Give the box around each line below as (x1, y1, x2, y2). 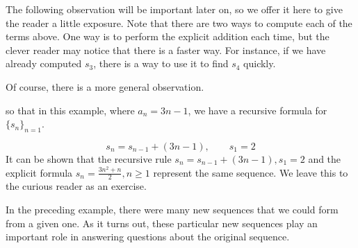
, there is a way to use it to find (93, 56, 229, 71)
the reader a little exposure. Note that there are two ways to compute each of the (6, 15, 352, 30)
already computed (6, 56, 82, 71)
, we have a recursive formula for (188, 103, 327, 117)
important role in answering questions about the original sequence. (6, 229, 290, 244)
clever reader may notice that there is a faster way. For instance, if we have (6, 42, 326, 57)
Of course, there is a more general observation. (6, 79, 204, 94)
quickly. (243, 56, 276, 71)
